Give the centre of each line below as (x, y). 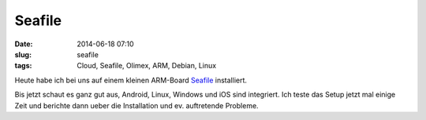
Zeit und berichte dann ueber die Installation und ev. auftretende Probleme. (137, 105)
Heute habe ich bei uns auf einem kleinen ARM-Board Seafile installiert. (131, 80)
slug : (23, 54)
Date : (24, 44)
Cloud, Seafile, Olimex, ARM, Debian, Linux (147, 66)
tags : (23, 66)
